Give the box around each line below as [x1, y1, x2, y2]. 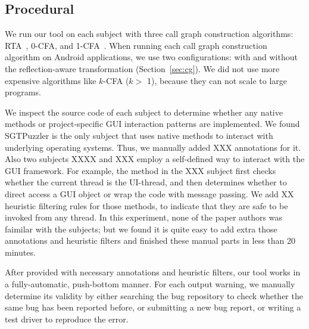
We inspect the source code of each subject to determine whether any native [5, 105, 283, 118]
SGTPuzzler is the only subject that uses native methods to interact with [5, 129, 273, 141]
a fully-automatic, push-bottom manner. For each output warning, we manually [5, 278, 295, 290]
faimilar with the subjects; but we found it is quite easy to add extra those [5, 222, 277, 235]
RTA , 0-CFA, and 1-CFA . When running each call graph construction [5, 39, 267, 51]
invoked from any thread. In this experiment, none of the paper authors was [5, 211, 282, 224]
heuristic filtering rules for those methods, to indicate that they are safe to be [5, 199, 288, 212]
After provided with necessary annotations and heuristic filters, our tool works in [5, 266, 301, 278]
